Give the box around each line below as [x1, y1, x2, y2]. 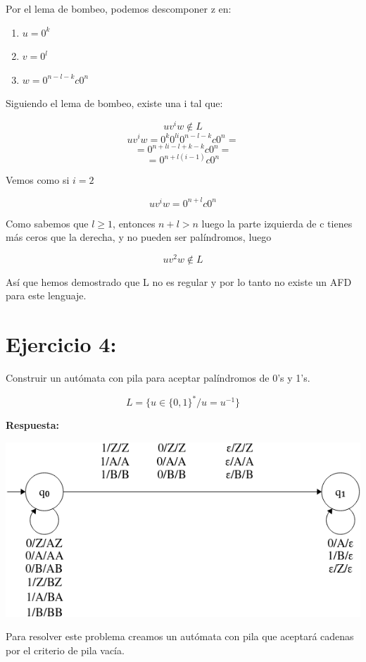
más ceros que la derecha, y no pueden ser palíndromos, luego [6, 230, 272, 244]
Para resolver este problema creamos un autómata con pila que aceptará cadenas [6, 629, 354, 644]
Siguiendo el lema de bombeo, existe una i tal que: [6, 96, 223, 111]
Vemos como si [6, 173, 70, 187]
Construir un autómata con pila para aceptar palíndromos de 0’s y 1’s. [6, 370, 310, 385]
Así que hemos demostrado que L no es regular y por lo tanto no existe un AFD [6, 274, 352, 289]
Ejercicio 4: [6, 330, 117, 358]
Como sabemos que [6, 216, 89, 230]
